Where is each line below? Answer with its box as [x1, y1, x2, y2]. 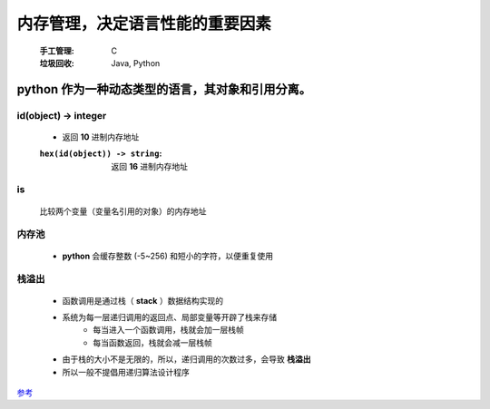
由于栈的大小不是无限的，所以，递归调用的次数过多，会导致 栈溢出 [62, 354, 311, 365]
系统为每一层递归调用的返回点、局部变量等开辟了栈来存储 [62, 311, 277, 322]
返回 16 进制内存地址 [111, 161, 189, 171]
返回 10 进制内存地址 [62, 131, 140, 142]
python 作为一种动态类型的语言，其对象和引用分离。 [16, 82, 312, 97]
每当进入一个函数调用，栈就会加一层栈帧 [93, 325, 244, 336]
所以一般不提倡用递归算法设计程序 [62, 366, 190, 377]
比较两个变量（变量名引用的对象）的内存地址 [39, 205, 207, 217]
